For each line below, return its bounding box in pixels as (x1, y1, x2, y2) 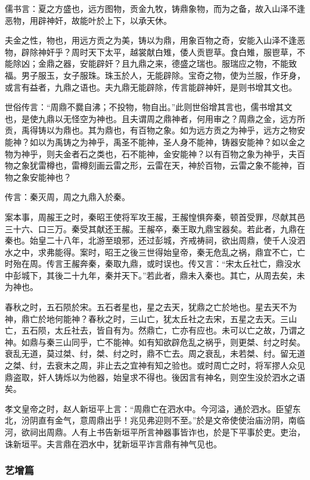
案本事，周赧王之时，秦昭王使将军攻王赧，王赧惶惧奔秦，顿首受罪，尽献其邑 (5, 210, 305, 223)
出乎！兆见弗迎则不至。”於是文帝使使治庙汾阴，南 (104, 414, 297, 426)
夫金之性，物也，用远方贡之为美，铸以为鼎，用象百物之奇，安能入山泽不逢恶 (5, 34, 305, 46)
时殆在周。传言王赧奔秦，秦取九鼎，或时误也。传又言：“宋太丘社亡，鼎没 (5, 257, 293, 270)
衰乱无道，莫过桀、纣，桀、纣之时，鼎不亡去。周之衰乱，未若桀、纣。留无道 (5, 347, 305, 360)
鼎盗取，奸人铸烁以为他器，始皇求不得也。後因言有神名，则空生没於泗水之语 (5, 370, 305, 383)
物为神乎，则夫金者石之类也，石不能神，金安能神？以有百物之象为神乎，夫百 (5, 147, 305, 160)
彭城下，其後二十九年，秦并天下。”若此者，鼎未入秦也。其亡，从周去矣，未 (13, 269, 305, 281)
